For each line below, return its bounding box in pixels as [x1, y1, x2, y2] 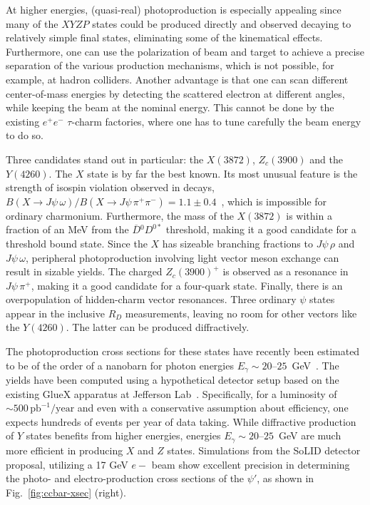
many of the [6, 16, 58, 31]
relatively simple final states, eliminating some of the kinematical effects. [6, 30, 323, 45]
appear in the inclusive [6, 305, 105, 320]
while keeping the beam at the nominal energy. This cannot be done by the [6, 100, 334, 115]
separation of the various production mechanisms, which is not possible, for [6, 58, 334, 73]
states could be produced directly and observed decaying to [92, 16, 351, 31]
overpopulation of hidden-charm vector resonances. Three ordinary [6, 292, 297, 307]
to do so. [6, 128, 43, 143]
